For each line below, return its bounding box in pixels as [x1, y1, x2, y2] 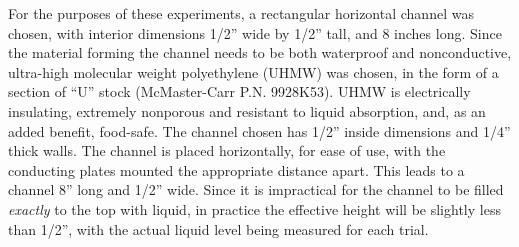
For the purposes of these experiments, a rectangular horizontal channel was [8, 3, 474, 23]
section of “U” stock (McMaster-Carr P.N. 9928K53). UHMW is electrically [8, 81, 471, 102]
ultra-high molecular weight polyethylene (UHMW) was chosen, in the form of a [8, 61, 499, 82]
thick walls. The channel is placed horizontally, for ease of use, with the [8, 140, 446, 161]
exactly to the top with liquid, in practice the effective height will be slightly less [8, 198, 501, 219]
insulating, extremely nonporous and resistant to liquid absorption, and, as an [8, 100, 486, 121]
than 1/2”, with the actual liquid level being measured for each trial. [8, 218, 429, 239]
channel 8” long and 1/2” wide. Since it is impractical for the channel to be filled [8, 179, 504, 200]
